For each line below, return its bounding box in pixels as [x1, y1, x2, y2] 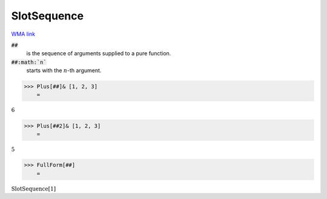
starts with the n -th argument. [26, 67, 102, 74]
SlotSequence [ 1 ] [11, 185, 56, 192]
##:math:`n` [11, 58, 47, 66]
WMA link [11, 30, 36, 38]
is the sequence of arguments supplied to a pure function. [26, 50, 171, 57]
